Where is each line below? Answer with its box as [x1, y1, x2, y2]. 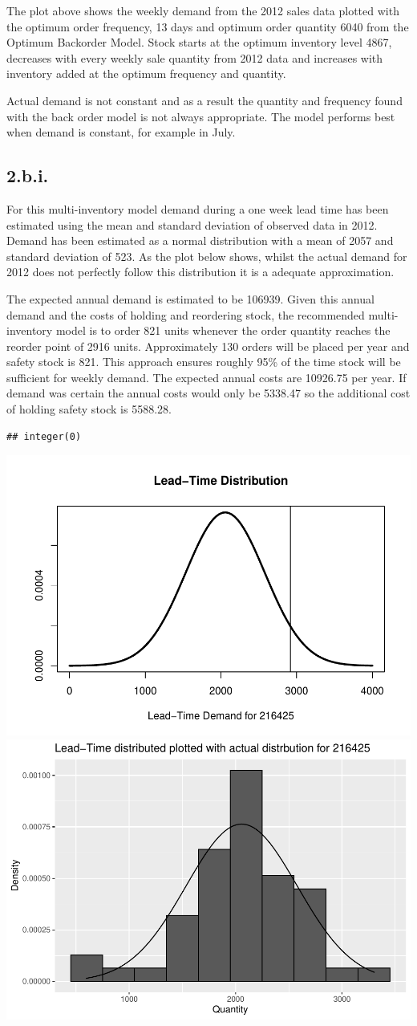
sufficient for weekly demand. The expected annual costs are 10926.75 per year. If [6, 368, 407, 385]
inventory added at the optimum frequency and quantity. [6, 65, 286, 82]
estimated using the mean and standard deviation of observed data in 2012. [6, 216, 378, 233]
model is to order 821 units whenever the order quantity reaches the [55, 322, 391, 339]
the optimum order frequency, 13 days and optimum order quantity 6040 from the [6, 18, 409, 35]
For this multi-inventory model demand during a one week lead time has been [6, 200, 389, 217]
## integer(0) [6, 430, 82, 442]
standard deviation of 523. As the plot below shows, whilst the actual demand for [6, 247, 407, 264]
